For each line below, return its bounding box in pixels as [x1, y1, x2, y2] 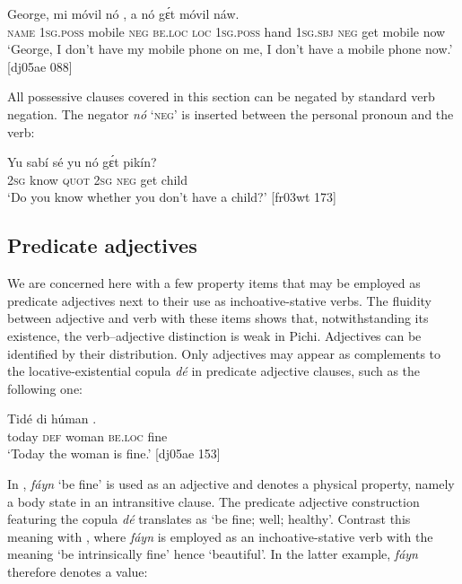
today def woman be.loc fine [7, 426, 168, 445]
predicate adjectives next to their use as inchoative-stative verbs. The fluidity [7, 291, 431, 309]
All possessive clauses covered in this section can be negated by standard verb [7, 87, 435, 106]
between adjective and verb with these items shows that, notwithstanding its [7, 309, 429, 327]
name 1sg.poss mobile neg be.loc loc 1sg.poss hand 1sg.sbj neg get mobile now [7, 22, 446, 40]
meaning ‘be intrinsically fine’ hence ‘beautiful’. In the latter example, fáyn [7, 545, 418, 563]
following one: [7, 379, 83, 397]
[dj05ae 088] [7, 57, 73, 75]
